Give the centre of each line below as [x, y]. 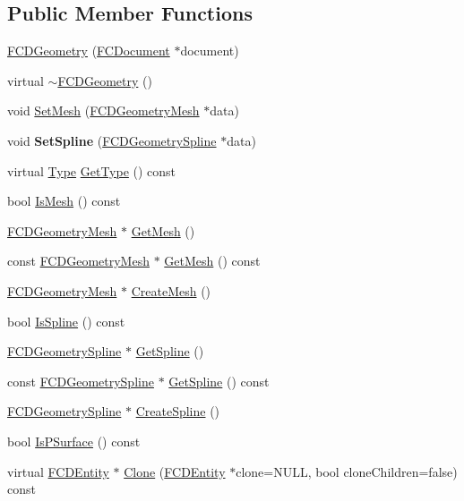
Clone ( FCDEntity [175, 471]
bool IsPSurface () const [74, 441]
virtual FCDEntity [58, 471]
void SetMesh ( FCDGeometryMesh [103, 110]
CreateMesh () [171, 290]
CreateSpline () [178, 411]
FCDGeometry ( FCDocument [89, 51]
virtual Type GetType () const [92, 170]
